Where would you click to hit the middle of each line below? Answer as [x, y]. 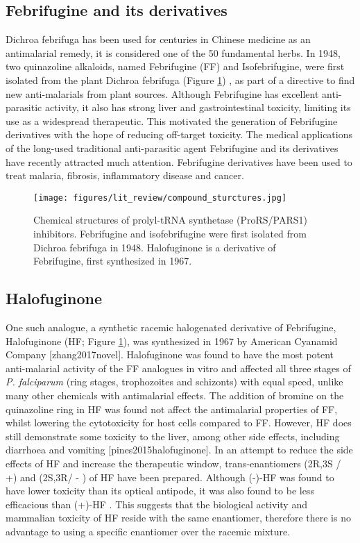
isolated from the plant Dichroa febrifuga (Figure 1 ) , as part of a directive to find [180, 80]
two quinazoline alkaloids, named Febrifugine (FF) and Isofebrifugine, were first [175, 66]
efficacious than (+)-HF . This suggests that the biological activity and [156, 504]
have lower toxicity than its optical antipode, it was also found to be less [160, 491]
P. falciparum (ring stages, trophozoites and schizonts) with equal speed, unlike [174, 382]
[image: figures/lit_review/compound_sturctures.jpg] [160, 198]
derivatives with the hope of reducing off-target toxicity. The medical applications [179, 134]
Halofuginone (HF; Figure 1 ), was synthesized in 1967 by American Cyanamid [172, 341]
